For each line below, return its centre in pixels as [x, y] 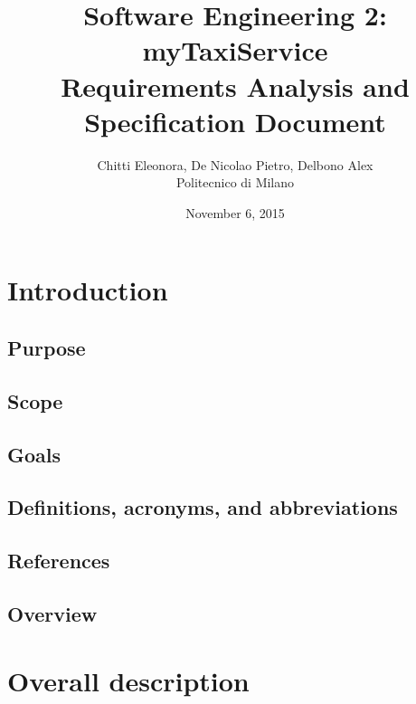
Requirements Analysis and [235, 86]
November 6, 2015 [235, 212]
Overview [52, 613]
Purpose [47, 348]
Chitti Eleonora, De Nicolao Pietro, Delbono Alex [235, 164]
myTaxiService [235, 50]
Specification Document [235, 121]
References [59, 561]
